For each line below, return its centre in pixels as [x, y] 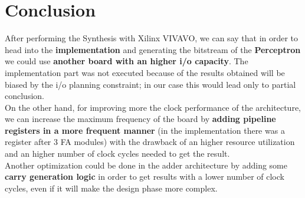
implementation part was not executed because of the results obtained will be [145, 72]
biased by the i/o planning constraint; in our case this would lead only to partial [150, 84]
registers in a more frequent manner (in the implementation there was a [145, 130]
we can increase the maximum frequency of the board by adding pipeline [140, 119]
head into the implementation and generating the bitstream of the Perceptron [153, 49]
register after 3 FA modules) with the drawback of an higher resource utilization [150, 142]
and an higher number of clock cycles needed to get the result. [117, 154]
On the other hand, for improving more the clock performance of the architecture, [153, 107]
